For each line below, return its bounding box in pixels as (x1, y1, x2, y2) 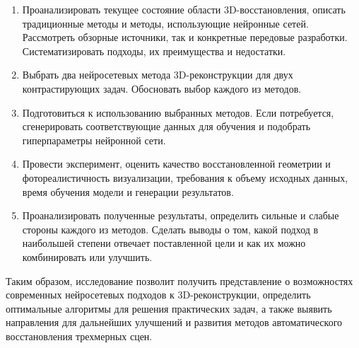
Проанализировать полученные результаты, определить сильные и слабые (22, 208, 339, 223)
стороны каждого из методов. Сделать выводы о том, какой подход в (22, 221, 319, 236)
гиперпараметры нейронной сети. (22, 132, 166, 147)
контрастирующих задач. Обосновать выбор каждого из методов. (22, 81, 302, 95)
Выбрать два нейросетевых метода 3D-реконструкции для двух (22, 67, 293, 82)
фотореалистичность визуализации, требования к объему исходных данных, (22, 170, 348, 185)
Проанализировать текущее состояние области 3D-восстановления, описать (22, 2, 346, 16)
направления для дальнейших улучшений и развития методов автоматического (6, 315, 343, 330)
